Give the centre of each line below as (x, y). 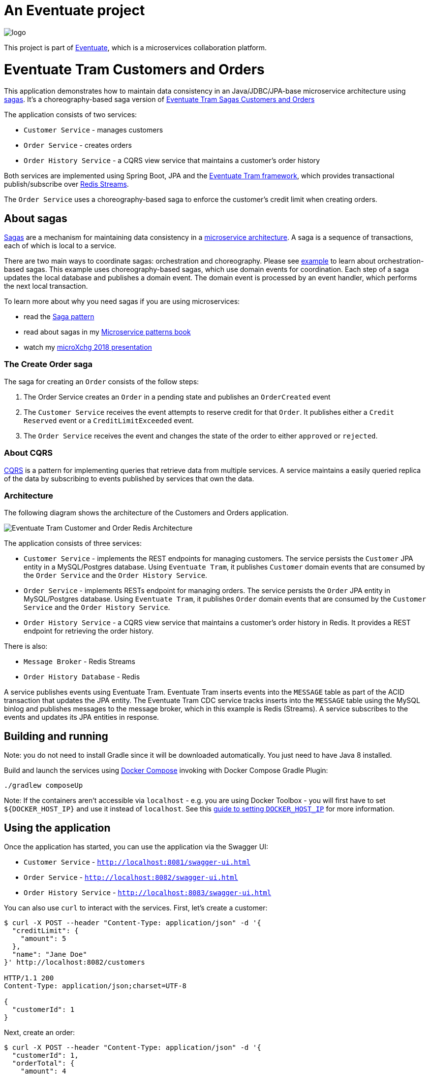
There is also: (26, 646)
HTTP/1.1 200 (29, 978)
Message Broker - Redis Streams (80, 662)
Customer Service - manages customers (93, 130)
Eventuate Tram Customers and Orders (134, 69)
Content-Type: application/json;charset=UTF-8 (95, 986)
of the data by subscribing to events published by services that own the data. (129, 478)
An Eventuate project (75, 10)
